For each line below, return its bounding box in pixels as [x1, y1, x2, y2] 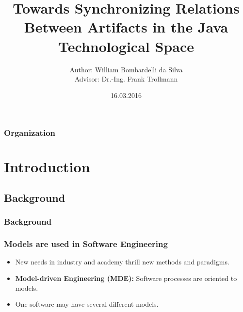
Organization [4, 127, 56, 139]
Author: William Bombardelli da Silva [69, 64, 183, 74]
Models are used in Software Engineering [4, 238, 168, 250]
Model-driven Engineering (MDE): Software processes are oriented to [15, 273, 237, 283]
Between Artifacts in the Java [24, 17, 228, 37]
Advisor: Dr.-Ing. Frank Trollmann [74, 74, 178, 84]
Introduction [4, 157, 90, 177]
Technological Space [58, 36, 194, 56]
